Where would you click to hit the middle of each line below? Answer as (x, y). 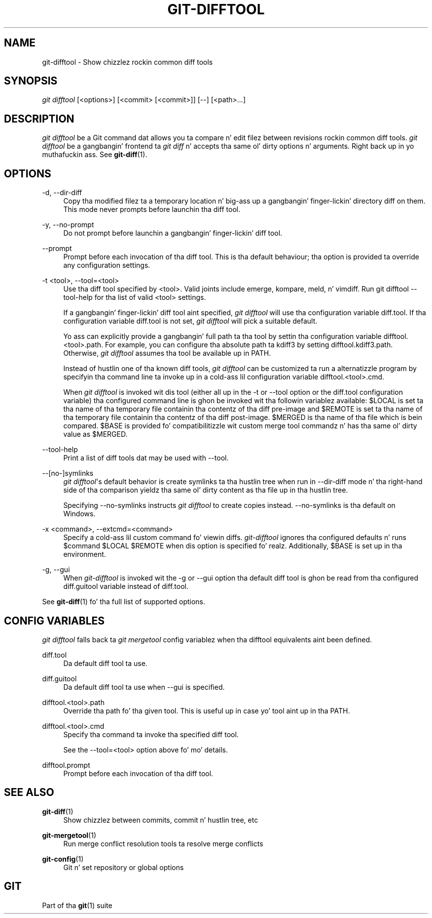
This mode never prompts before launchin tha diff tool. (152, 209)
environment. (85, 554)
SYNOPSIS (31, 81)
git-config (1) (63, 859)
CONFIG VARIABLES (54, 621)
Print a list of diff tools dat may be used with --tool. (146, 458)
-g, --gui (56, 570)
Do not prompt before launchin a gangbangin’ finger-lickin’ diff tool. (173, 233)
